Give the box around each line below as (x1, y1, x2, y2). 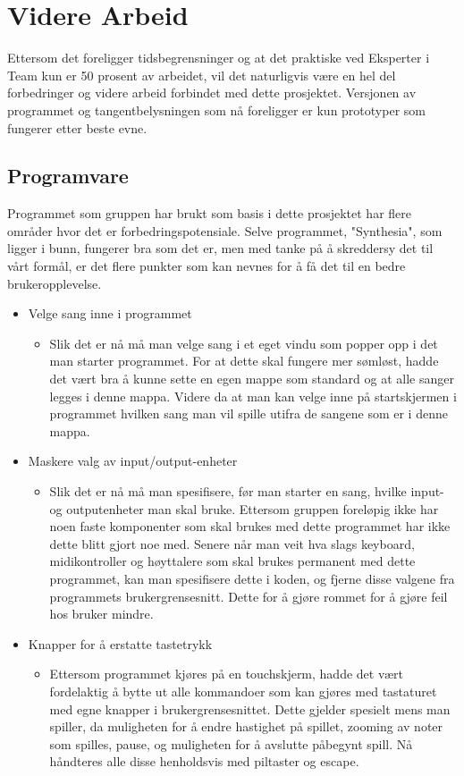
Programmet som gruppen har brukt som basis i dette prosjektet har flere (7, 204, 412, 223)
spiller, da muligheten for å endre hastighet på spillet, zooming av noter (49, 717, 443, 736)
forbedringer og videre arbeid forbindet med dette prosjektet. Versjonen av (7, 83, 417, 102)
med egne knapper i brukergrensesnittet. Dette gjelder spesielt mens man (49, 699, 451, 718)
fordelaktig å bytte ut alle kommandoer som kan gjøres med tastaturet (49, 681, 437, 700)
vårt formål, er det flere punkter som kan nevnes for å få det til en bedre (7, 257, 406, 275)
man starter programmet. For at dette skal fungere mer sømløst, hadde (49, 351, 439, 370)
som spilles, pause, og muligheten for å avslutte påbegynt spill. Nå (49, 734, 413, 753)
